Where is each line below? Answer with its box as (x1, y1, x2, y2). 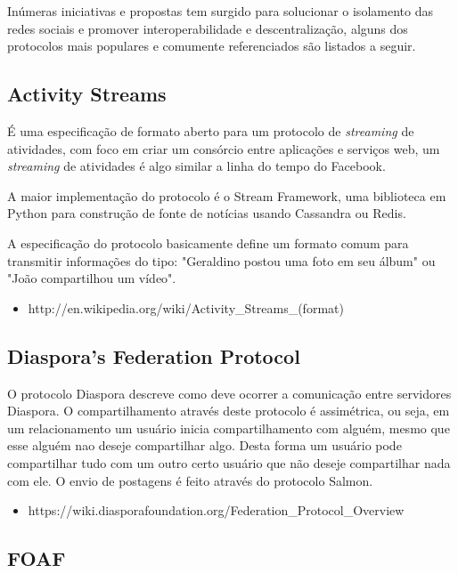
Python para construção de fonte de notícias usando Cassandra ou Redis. (7, 204, 406, 222)
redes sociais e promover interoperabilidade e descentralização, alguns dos (7, 19, 408, 37)
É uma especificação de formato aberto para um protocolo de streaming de (7, 121, 414, 140)
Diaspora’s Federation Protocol (7, 342, 300, 369)
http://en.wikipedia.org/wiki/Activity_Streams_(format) (28, 298, 344, 317)
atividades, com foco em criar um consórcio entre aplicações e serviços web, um (7, 139, 440, 157)
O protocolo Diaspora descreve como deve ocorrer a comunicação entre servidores (7, 383, 452, 402)
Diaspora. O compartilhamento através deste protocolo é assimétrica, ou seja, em (7, 401, 450, 420)
